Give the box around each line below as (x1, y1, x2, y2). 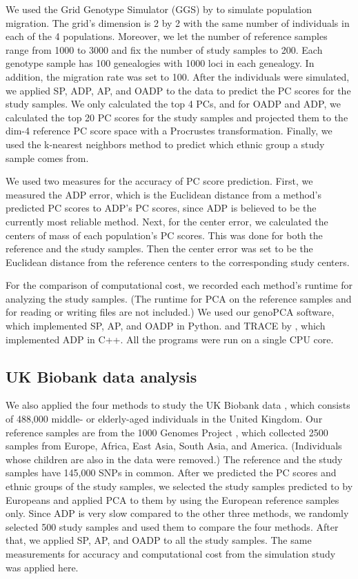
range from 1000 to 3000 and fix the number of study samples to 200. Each (6, 42, 323, 57)
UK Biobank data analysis (6, 365, 197, 387)
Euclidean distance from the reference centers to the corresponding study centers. (6, 254, 350, 269)
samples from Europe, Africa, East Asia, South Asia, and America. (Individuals (6, 438, 342, 453)
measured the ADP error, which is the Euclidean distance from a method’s (6, 187, 322, 201)
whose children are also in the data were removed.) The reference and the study (6, 451, 343, 466)
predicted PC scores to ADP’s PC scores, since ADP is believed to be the (6, 201, 317, 215)
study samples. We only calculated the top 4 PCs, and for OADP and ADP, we (6, 96, 341, 111)
